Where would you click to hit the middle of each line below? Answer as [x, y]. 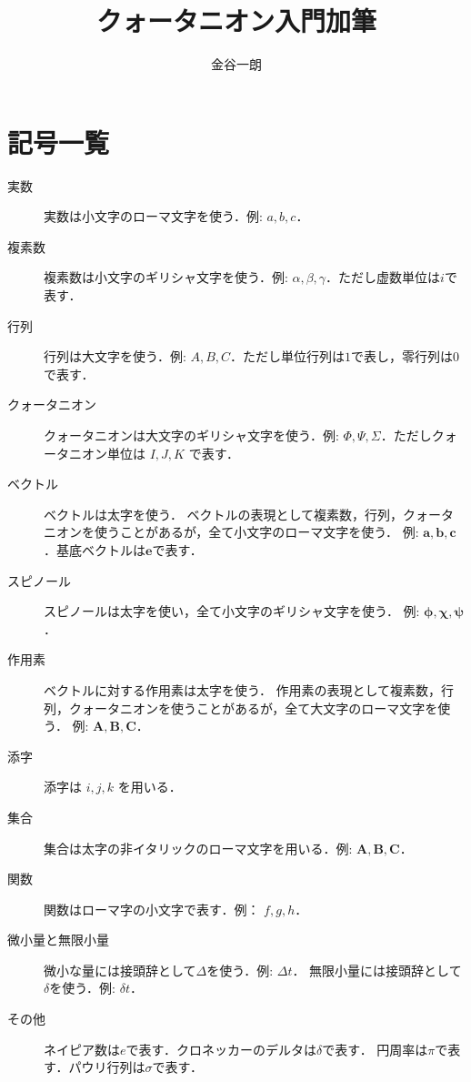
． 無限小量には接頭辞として [377, 970]
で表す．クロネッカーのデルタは [221, 1049]
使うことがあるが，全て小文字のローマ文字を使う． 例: [256, 532]
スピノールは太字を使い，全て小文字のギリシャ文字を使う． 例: [232, 611]
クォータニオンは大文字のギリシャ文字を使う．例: [191, 435]
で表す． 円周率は [375, 1049]
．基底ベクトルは [95, 549]
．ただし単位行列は [288, 356]
